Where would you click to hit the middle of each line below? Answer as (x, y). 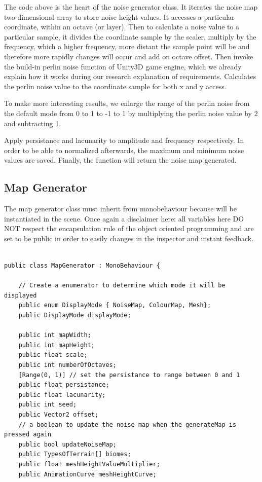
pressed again (28, 435)
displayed (21, 295)
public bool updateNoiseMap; (67, 444)
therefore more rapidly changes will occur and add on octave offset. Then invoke (129, 56)
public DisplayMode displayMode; (75, 316)
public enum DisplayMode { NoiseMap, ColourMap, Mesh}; (115, 305)
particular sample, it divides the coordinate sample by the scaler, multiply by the (130, 36)
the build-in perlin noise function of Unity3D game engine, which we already (123, 66)
